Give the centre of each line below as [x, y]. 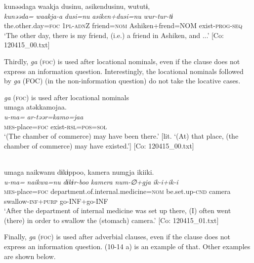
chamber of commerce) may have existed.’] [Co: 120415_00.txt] [99, 145]
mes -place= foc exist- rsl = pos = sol [55, 126]
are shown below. [30, 256]
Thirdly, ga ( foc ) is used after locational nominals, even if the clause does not [122, 61]
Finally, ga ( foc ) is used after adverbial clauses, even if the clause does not [117, 237]
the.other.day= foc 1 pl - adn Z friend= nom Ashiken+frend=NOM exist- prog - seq [123, 25]
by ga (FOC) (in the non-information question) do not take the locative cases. [122, 81]
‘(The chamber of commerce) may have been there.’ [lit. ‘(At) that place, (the [121, 136]
